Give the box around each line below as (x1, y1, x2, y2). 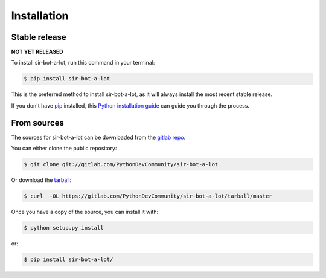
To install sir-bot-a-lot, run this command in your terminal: (11, 59, 155, 66)
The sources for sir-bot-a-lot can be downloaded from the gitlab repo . (11, 134, 186, 141)
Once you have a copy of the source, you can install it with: (11, 208, 159, 216)
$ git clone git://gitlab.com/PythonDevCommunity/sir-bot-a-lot (24, 161, 219, 168)
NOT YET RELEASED (11, 48, 63, 56)
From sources (11, 118, 65, 128)
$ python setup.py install (24, 224, 104, 231)
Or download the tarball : (11, 176, 72, 184)
